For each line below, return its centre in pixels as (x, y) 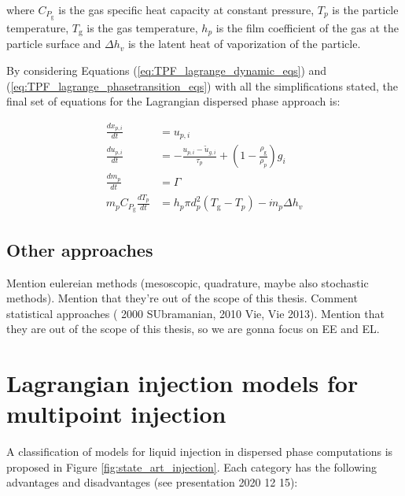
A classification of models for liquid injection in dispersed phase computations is (200, 452)
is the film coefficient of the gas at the (307, 27)
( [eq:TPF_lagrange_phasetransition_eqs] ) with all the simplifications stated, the (202, 85)
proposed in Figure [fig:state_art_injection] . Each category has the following (192, 466)
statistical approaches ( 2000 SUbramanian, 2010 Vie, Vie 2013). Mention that (195, 313)
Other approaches (80, 249)
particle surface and (54, 44)
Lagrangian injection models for (182, 383)
